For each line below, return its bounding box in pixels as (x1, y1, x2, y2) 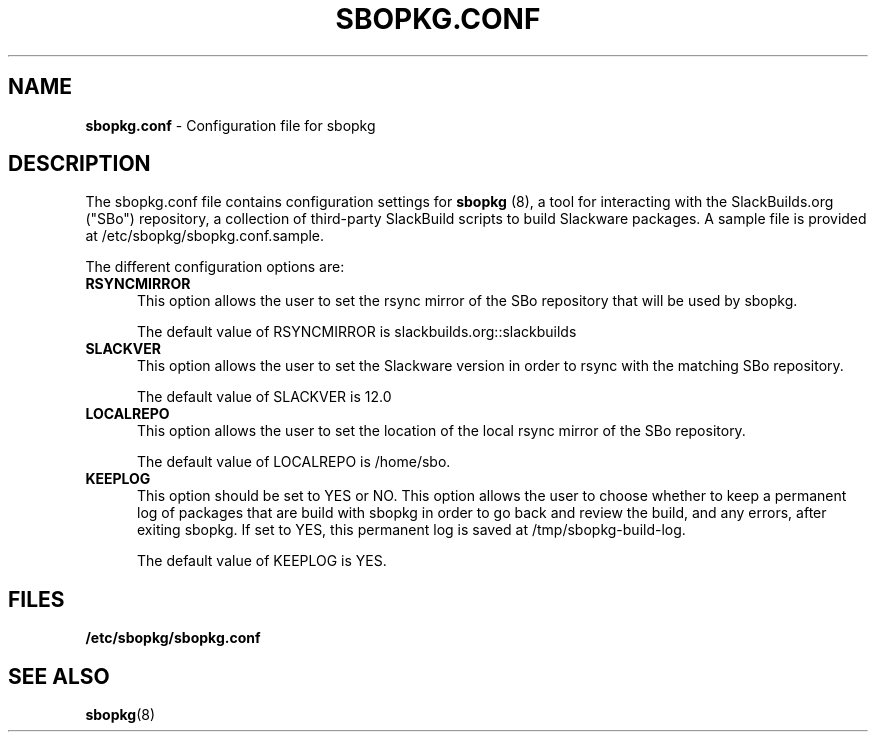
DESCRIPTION (8, 151, 151, 177)
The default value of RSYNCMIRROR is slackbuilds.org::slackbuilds (137, 323, 577, 341)
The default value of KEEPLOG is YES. (137, 552, 387, 570)
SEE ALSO (8, 663, 110, 689)
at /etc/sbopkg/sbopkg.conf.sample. (85, 227, 325, 245)
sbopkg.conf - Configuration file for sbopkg (85, 116, 376, 134)
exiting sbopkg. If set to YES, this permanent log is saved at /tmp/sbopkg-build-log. (137, 521, 686, 539)
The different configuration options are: (85, 258, 345, 276)
